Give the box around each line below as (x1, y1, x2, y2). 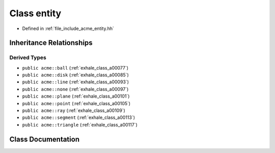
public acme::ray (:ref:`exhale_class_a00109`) (22, 107, 126, 114)
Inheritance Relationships (9, 39, 93, 47)
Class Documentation (9, 135, 80, 143)
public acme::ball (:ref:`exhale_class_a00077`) (22, 65, 129, 71)
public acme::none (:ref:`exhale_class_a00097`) (22, 86, 129, 92)
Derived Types (9, 54, 47, 61)
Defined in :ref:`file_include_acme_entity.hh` (22, 25, 115, 32)
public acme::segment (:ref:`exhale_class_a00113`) (22, 114, 135, 120)
